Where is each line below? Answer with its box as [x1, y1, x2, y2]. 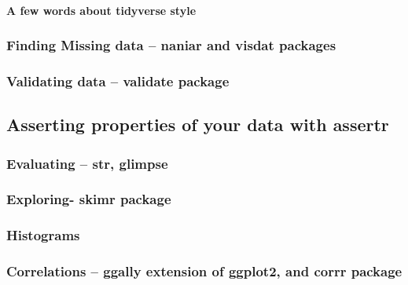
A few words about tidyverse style [6, 2, 197, 18]
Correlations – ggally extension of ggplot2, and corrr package [6, 261, 402, 281]
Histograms [6, 225, 80, 245]
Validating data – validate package [6, 71, 230, 90]
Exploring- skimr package [6, 189, 171, 209]
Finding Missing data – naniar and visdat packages [6, 35, 336, 55]
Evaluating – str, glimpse [6, 153, 168, 173]
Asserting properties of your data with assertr [6, 112, 389, 137]
